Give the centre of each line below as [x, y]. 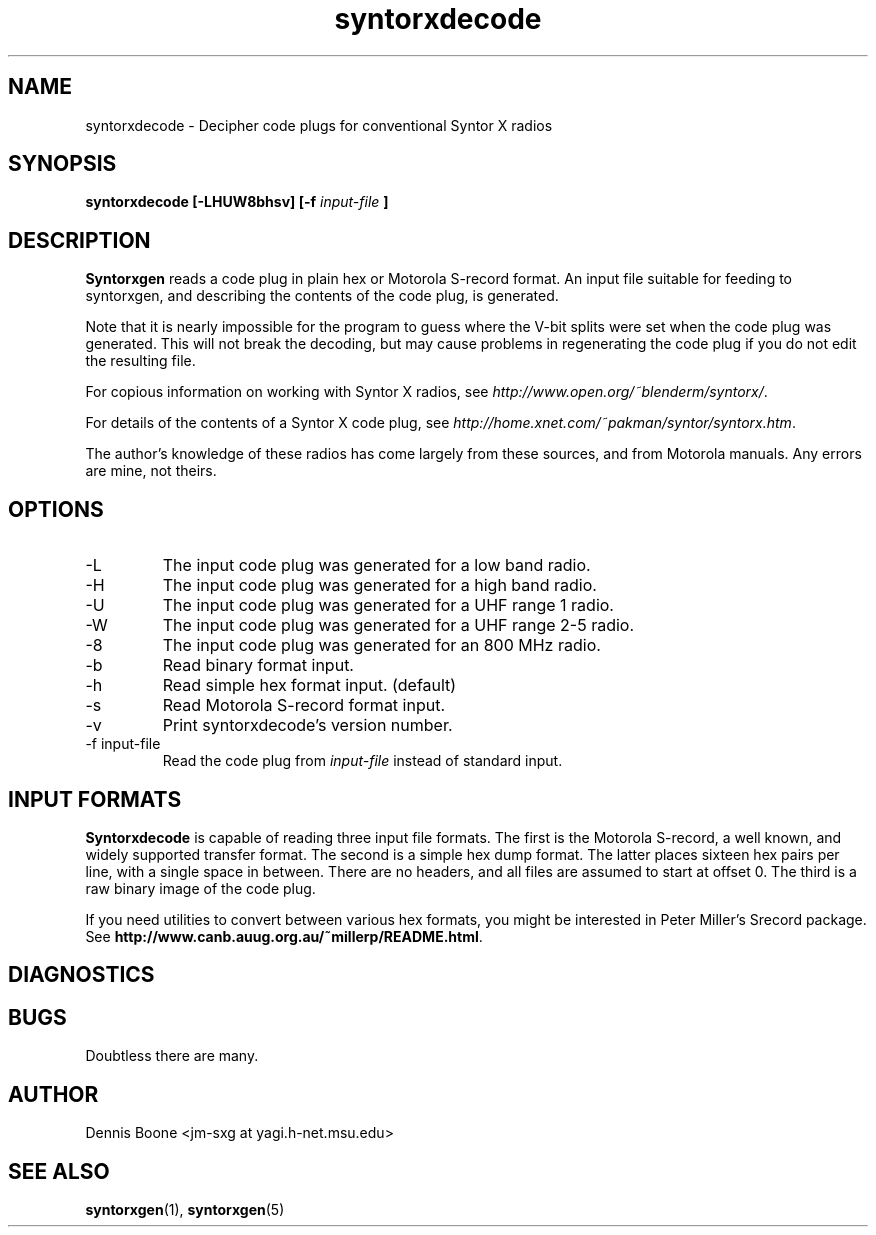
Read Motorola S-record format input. [304, 705]
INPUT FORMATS [95, 799]
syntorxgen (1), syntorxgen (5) [185, 1209]
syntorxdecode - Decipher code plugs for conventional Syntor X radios [319, 125]
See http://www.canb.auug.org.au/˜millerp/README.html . [284, 936]
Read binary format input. [258, 665]
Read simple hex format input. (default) [309, 685]
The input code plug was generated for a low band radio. [376, 565]
